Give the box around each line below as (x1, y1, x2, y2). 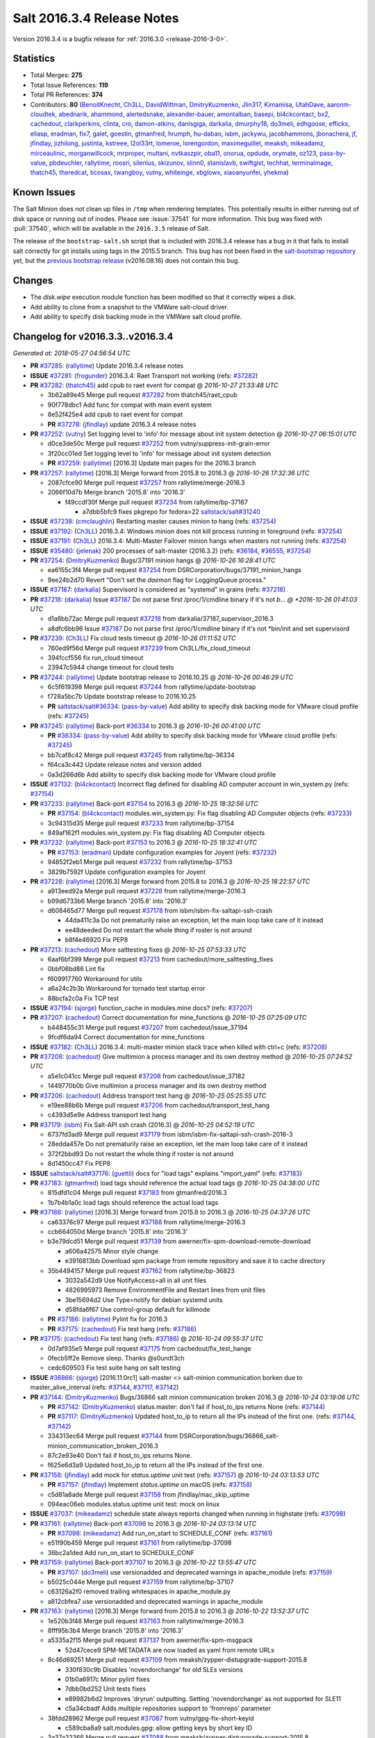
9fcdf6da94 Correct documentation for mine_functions (47, 1033, 205, 1041)
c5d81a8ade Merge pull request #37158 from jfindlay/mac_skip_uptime (47, 1490, 250, 1498)
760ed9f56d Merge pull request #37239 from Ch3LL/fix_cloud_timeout (47, 644, 251, 652)
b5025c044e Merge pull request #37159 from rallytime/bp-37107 (47, 1578, 234, 1586)
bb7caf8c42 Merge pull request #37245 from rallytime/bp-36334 (47, 751, 235, 759)
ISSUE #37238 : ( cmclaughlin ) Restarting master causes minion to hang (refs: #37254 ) (30, 517, 277, 526)
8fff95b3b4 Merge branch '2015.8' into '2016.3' (47, 1626, 183, 1634)
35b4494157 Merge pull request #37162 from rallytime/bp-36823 (47, 1266, 235, 1275)
